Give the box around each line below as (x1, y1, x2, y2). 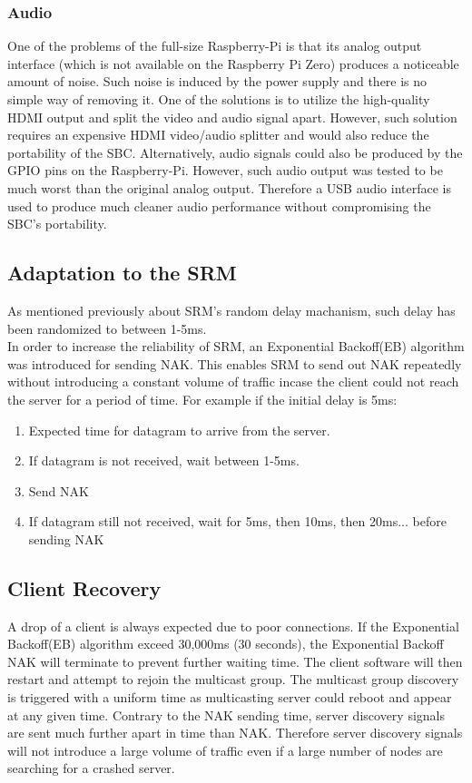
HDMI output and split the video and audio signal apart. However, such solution (7, 107, 457, 126)
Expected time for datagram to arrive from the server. (28, 420, 330, 439)
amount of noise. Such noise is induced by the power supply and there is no (7, 72, 428, 91)
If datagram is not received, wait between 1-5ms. (28, 451, 300, 470)
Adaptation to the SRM (7, 259, 237, 287)
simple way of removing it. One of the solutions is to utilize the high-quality (7, 90, 430, 108)
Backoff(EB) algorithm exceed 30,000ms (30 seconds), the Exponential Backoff (7, 634, 444, 653)
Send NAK (28, 481, 89, 500)
